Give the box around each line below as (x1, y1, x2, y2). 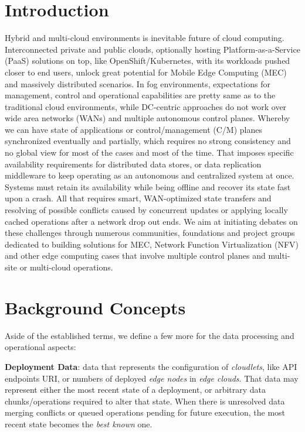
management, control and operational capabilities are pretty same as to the (5, 89, 276, 101)
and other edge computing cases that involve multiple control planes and (5, 249, 266, 262)
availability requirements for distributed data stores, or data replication (5, 157, 262, 170)
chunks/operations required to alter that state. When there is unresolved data (5, 395, 285, 407)
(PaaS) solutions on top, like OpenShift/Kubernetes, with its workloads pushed (5, 54, 290, 67)
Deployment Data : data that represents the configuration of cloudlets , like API (5, 360, 297, 372)
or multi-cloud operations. (19, 261, 113, 273)
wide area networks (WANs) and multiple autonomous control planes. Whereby (5, 112, 290, 124)
